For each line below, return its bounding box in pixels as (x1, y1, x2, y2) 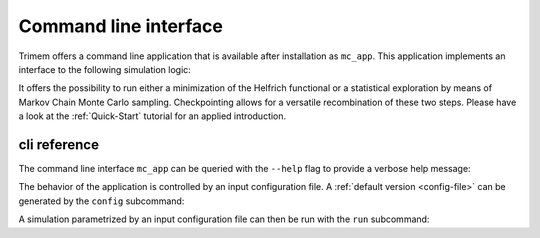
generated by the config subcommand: (18, 195, 185, 207)
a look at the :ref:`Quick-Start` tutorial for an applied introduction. (18, 110, 287, 122)
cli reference (18, 136, 100, 153)
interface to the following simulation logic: (18, 63, 192, 75)
